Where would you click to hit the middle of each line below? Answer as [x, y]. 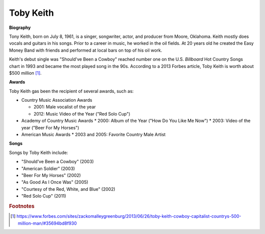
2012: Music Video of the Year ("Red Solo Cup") [82, 114]
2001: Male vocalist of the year [65, 107]
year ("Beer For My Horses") [50, 127]
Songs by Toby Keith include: [39, 152]
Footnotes [22, 206]
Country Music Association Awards [57, 100]
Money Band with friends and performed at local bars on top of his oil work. [86, 50]
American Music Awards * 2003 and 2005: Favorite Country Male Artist [93, 135]
